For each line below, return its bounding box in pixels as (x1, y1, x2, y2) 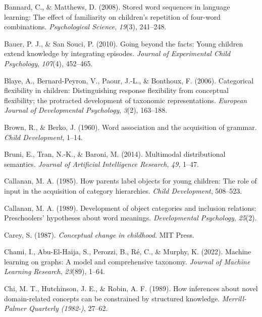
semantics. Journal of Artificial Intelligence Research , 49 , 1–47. (4, 158, 199, 169)
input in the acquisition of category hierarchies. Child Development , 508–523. (4, 185, 242, 196)
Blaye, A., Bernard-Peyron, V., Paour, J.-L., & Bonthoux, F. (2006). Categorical (4, 75, 254, 85)
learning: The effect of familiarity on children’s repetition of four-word (4, 11, 221, 22)
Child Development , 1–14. (4, 131, 83, 142)
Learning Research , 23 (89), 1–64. (4, 266, 105, 277)
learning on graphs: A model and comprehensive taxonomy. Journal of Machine (4, 256, 250, 266)
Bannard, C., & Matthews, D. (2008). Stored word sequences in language (4, 2, 230, 12)
